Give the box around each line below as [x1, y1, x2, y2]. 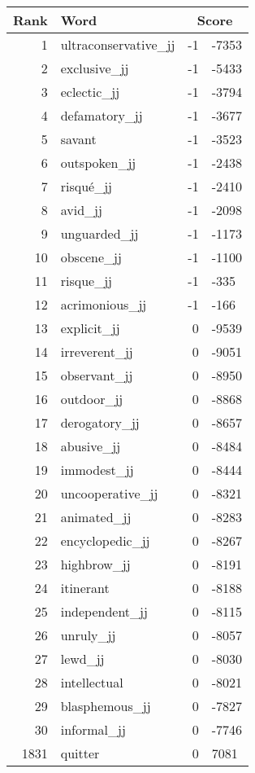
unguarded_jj [60, 224, 139, 243]
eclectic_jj [60, 82, 120, 101]
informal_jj [60, 720, 126, 739]
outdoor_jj [60, 389, 123, 408]
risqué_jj [60, 177, 112, 195]
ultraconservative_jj [60, 35, 175, 54]
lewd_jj [60, 649, 105, 668]
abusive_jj [60, 437, 121, 455]
